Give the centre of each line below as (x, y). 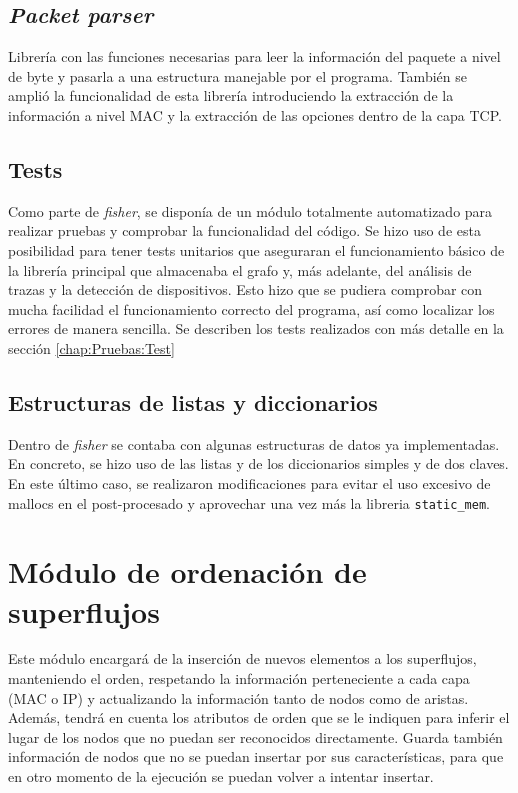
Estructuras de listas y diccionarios (193, 401)
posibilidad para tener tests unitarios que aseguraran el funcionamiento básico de (256, 249)
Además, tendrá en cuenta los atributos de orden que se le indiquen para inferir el (259, 717)
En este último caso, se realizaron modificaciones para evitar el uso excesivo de (249, 482)
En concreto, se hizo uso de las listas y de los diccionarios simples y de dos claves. (258, 463)
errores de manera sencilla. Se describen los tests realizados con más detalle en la (256, 328)
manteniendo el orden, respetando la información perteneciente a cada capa (239, 678)
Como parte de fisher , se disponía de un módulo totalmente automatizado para (250, 210)
